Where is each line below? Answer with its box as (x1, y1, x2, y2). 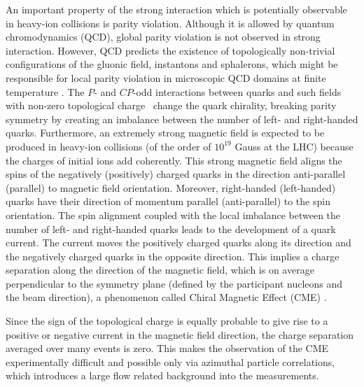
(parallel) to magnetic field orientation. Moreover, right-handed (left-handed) (6, 180, 336, 195)
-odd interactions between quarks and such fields (132, 84, 342, 99)
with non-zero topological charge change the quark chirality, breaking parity (6, 98, 337, 113)
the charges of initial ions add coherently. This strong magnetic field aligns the (6, 153, 342, 167)
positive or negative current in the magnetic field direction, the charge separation (6, 327, 353, 342)
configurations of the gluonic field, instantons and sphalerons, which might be (6, 57, 338, 71)
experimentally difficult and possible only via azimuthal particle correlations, (6, 354, 335, 369)
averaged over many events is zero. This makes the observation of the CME (6, 341, 329, 356)
